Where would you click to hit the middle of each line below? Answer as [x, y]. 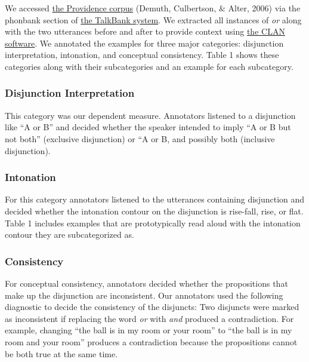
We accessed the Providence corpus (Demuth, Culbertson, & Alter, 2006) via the [153, 8]
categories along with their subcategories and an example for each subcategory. [149, 66]
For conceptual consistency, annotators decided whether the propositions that [146, 283]
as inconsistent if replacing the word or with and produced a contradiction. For [149, 318]
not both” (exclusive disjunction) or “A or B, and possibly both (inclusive [140, 138]
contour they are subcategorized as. [69, 234]
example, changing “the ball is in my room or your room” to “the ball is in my [149, 330]
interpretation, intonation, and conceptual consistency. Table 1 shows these [142, 55]
